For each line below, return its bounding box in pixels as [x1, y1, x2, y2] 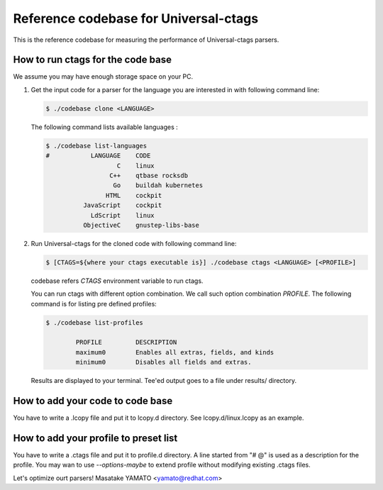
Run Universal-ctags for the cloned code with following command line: [30, 239, 237, 247]
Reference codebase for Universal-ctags [13, 11, 259, 26]
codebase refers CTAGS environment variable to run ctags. [30, 277, 204, 285]
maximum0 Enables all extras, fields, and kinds [75, 348, 274, 356]
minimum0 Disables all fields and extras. [75, 358, 252, 367]
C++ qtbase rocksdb [109, 171, 188, 179]
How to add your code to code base [13, 395, 173, 407]
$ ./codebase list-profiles [45, 318, 143, 326]
